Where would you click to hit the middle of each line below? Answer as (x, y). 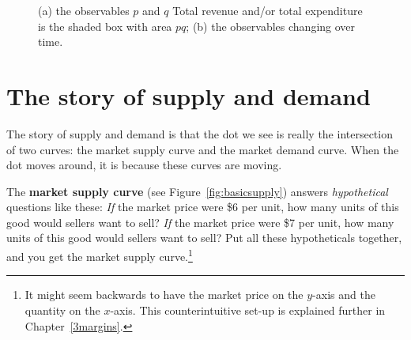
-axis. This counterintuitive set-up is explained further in (248, 310)
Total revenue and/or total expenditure (268, 10)
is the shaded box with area (105, 26)
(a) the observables (84, 10)
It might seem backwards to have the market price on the (164, 295)
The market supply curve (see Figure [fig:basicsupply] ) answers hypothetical (197, 191)
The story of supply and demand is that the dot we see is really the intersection (200, 133)
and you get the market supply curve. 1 (100, 255)
